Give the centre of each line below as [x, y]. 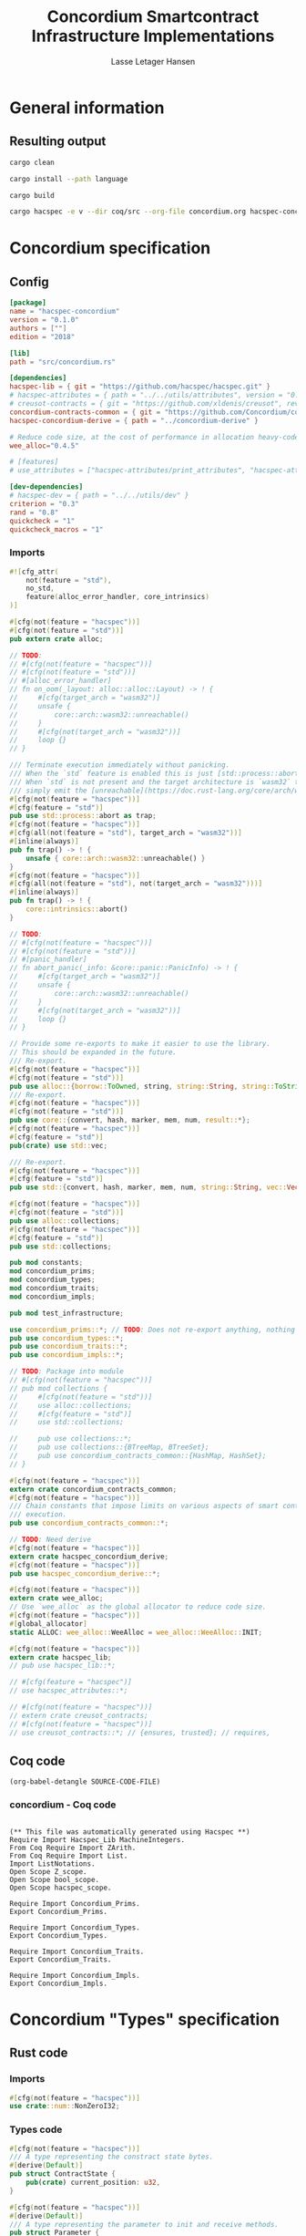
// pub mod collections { [58, 1388]
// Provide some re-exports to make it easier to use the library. [140, 1044]
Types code [36, 2129]
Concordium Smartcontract [153, 17]
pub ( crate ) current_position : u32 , [93, 2183]
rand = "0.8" [34, 512]
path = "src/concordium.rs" [63, 362]
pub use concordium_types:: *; [67, 1338]
